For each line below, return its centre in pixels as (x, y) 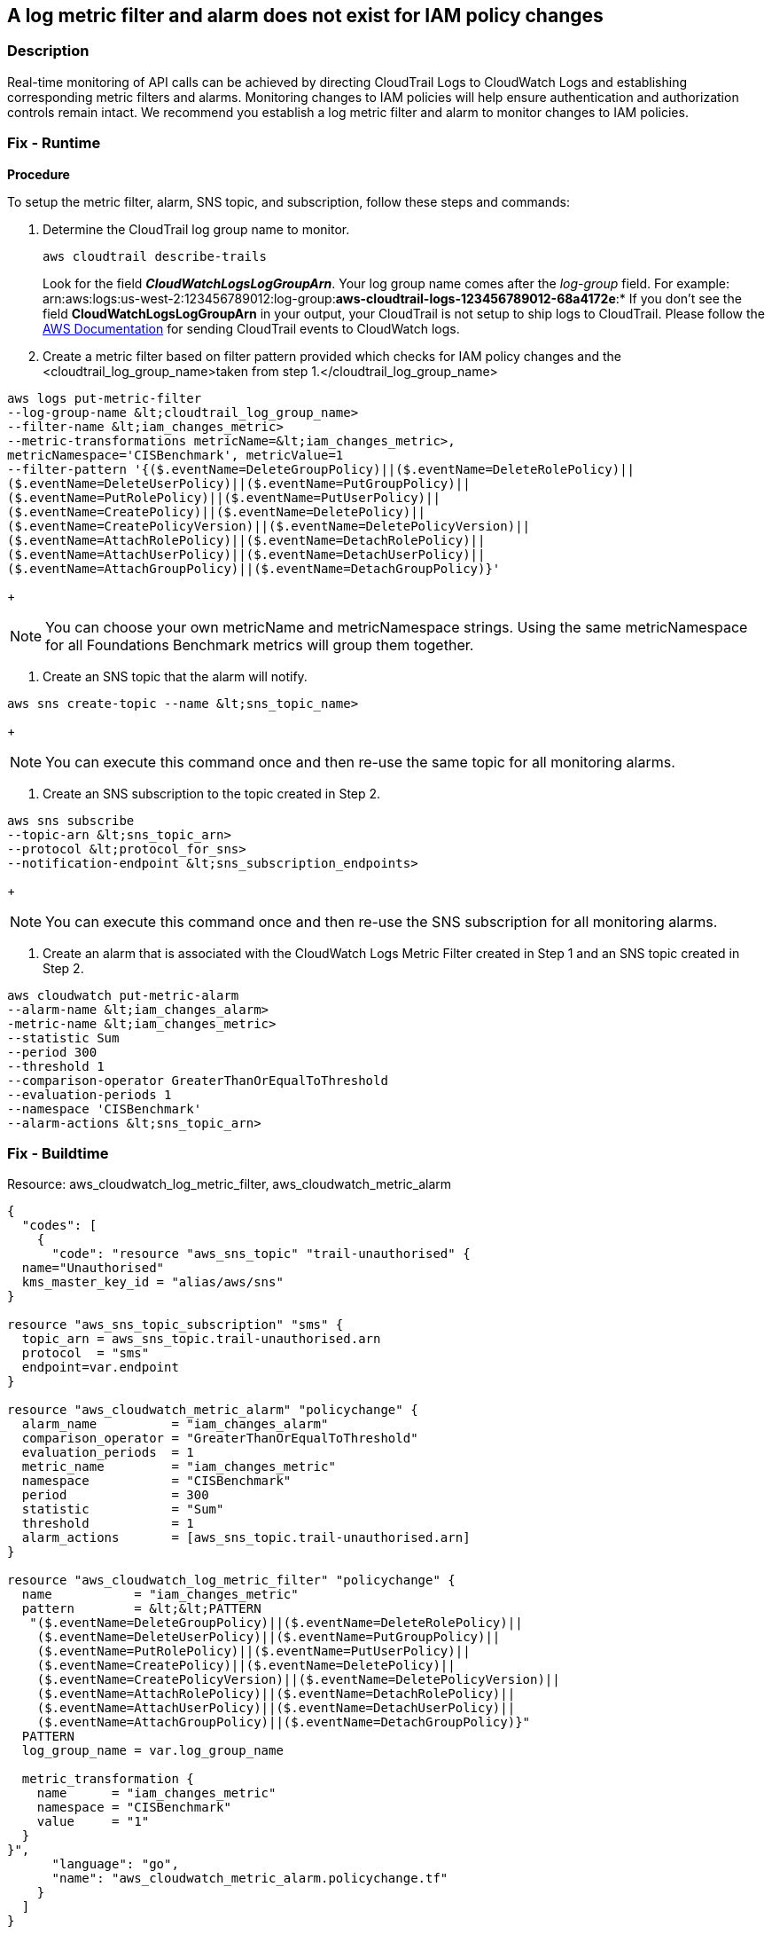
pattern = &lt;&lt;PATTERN (141, 1609)
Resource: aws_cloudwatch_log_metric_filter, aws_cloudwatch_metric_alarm (230, 1184)
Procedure (39, 174)
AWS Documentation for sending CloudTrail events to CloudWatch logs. (251, 328)
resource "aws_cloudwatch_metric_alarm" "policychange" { (213, 1410)
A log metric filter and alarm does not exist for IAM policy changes (305, 16)
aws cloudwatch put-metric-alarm (123, 995)
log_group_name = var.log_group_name (152, 1751)
